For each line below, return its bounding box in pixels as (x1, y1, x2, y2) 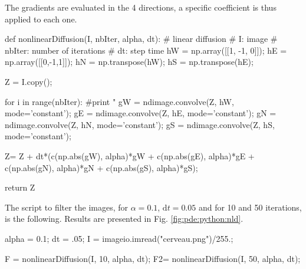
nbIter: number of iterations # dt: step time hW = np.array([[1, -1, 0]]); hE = (5, 44, 287, 56)
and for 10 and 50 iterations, (198, 201, 302, 213)
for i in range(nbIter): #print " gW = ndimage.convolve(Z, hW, (5, 95, 234, 107)
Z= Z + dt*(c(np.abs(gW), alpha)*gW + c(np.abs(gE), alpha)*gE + (5, 149, 255, 162)
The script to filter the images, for (5, 201, 129, 213)
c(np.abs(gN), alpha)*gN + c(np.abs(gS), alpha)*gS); (5, 161, 198, 173)
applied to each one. (5, 12, 77, 25)
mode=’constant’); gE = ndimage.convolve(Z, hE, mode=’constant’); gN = (5, 107, 277, 119)
